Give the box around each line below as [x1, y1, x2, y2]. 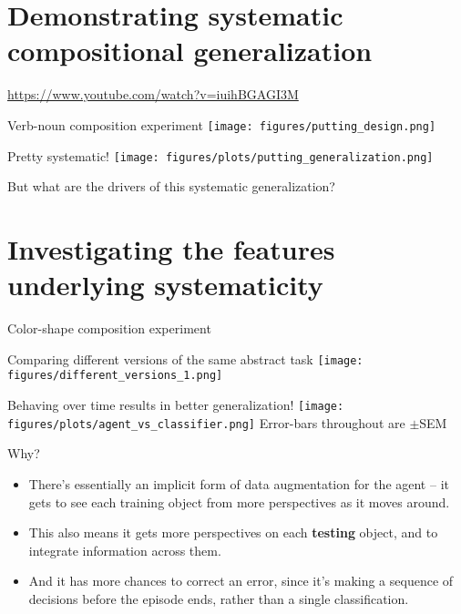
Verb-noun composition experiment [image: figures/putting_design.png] [7, 115, 436, 134]
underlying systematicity [7, 266, 323, 303]
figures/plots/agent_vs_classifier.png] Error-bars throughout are [7, 413, 405, 432]
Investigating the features [7, 230, 335, 267]
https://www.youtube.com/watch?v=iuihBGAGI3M [7, 85, 299, 104]
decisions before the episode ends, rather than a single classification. [28, 588, 409, 608]
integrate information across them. [28, 540, 221, 559]
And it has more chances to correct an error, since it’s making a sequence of [28, 571, 454, 590]
